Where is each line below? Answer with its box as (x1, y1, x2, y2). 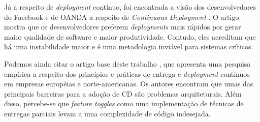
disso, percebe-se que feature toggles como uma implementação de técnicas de (4, 98, 244, 109)
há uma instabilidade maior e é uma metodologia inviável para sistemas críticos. (4, 41, 253, 52)
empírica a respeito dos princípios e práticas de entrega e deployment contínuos (4, 68, 250, 79)
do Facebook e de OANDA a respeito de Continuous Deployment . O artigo (4, 11, 239, 22)
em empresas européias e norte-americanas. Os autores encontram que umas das (4, 78, 253, 89)
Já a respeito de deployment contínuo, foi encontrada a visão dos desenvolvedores (4, 2, 256, 12)
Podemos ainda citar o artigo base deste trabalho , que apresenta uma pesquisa (4, 58, 251, 69)
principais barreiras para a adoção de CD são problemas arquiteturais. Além (4, 88, 242, 99)
